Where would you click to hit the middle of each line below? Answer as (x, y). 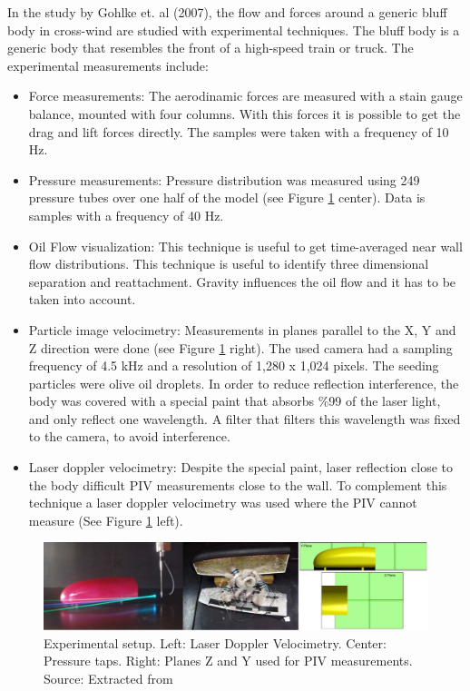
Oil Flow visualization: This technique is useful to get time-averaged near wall (245, 246)
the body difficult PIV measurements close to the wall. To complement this (238, 484)
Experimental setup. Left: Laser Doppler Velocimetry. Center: (215, 642)
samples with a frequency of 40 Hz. (126, 215)
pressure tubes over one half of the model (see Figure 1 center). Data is (227, 197)
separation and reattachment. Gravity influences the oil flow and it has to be (242, 281)
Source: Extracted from (108, 678)
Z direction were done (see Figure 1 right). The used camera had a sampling (240, 347)
